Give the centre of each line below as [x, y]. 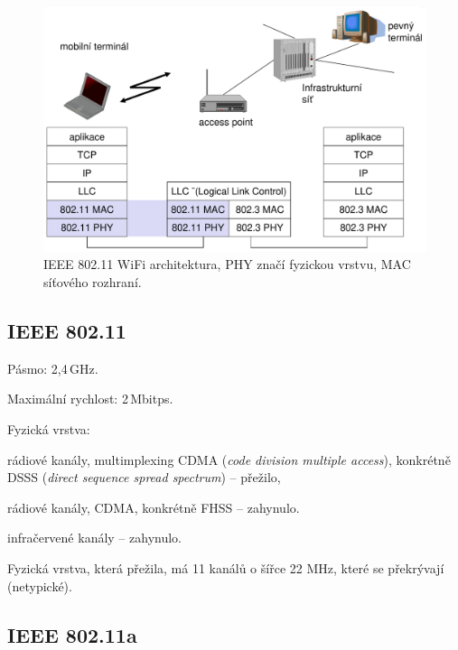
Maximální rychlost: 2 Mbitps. [90, 399]
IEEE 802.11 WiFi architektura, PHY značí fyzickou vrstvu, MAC [227, 264]
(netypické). [40, 585]
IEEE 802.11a [72, 634]
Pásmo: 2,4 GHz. [53, 368]
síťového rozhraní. [93, 281]
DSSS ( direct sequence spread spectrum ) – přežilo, [144, 477]
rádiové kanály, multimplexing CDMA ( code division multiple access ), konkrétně [229, 459]
